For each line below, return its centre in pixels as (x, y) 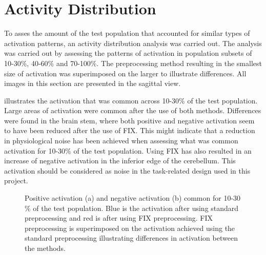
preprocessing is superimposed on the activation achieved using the (130, 228)
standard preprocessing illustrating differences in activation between (131, 238)
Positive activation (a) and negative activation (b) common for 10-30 (133, 198)
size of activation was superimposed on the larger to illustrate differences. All (125, 73)
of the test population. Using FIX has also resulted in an (162, 150)
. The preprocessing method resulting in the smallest (179, 63)
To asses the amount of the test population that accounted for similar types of (127, 33)
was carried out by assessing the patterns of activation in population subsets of (128, 53)
